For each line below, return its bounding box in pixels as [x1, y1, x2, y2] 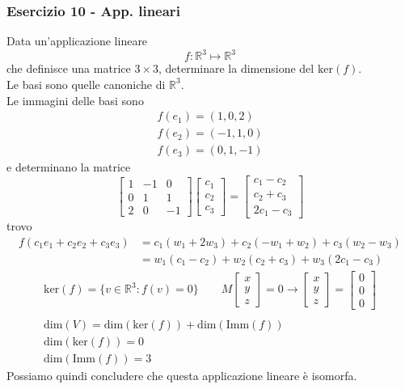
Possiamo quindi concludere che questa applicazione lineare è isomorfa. [6, 367, 357, 384]
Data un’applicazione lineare [6, 32, 148, 49]
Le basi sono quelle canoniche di [6, 75, 166, 92]
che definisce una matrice [6, 60, 131, 77]
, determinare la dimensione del [158, 60, 314, 77]
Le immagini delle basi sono [6, 91, 144, 108]
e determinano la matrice [6, 159, 131, 175]
